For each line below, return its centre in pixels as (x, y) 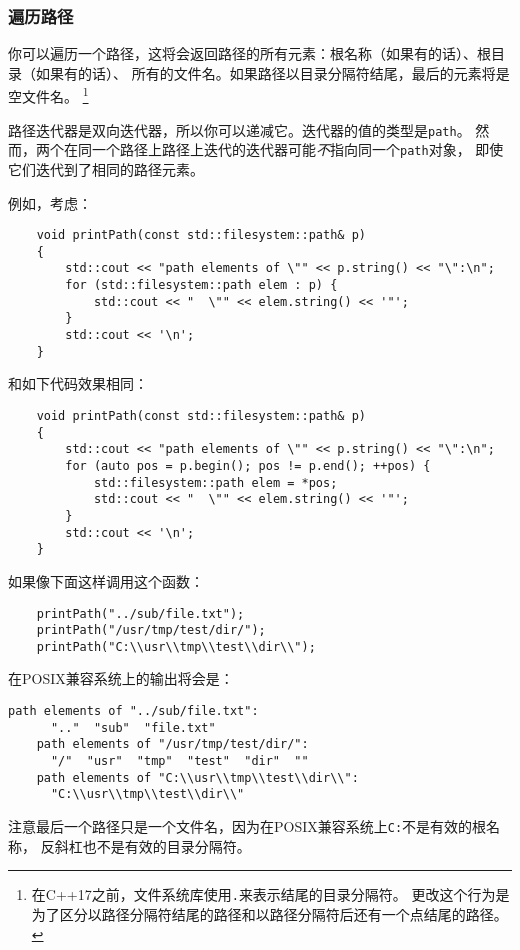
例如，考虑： (50, 202)
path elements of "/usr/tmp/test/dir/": (172, 744)
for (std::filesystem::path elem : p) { (201, 285)
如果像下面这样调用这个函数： (106, 580)
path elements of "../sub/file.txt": (133, 711)
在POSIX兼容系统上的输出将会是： (121, 678)
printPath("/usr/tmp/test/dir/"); (151, 630)
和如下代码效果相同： (78, 383)
